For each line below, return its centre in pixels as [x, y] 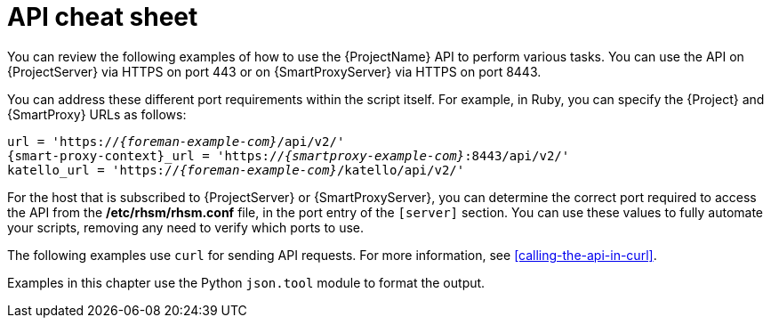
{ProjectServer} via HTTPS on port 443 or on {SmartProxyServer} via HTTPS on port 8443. [274, 71]
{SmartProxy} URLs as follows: [97, 114]
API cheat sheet [103, 17]
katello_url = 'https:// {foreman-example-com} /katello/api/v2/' [236, 170]
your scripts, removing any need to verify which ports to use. [186, 227]
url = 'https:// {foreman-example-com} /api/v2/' [176, 141]
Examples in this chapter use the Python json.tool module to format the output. [246, 282]
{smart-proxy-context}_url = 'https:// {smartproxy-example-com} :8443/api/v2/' [289, 155]
